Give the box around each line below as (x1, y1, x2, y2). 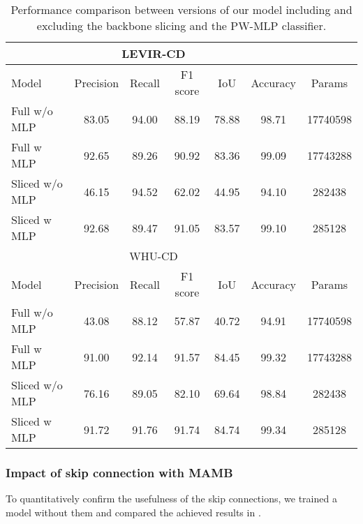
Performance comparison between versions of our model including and (10, 1, 353, 17)
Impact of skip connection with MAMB (6, 463, 233, 481)
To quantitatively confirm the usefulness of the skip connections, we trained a (6, 491, 337, 506)
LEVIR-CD (121, 45, 186, 61)
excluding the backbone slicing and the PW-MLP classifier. (36, 17, 327, 33)
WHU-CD (129, 248, 178, 264)
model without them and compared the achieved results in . (6, 504, 261, 519)
